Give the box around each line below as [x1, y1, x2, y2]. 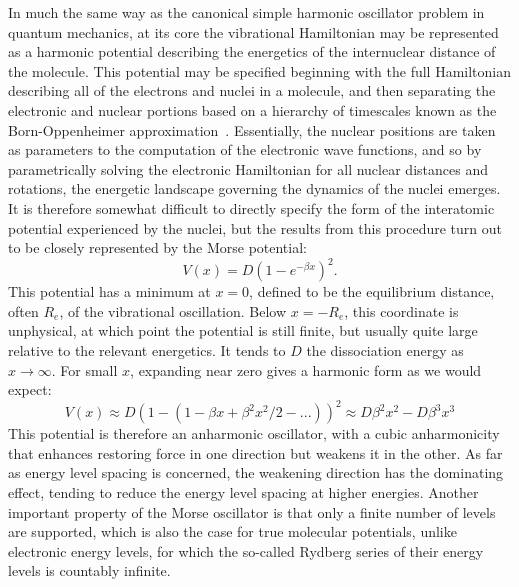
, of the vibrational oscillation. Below [59, 300, 287, 321]
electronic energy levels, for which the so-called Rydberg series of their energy [8, 540, 484, 561]
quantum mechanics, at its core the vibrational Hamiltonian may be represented [8, 21, 499, 42]
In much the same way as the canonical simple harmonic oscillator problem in [8, 2, 485, 22]
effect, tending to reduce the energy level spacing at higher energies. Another [8, 482, 479, 503]
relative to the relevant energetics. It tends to [8, 340, 286, 360]
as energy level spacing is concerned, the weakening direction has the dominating [8, 462, 504, 483]
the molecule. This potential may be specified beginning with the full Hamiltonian [8, 60, 512, 81]
